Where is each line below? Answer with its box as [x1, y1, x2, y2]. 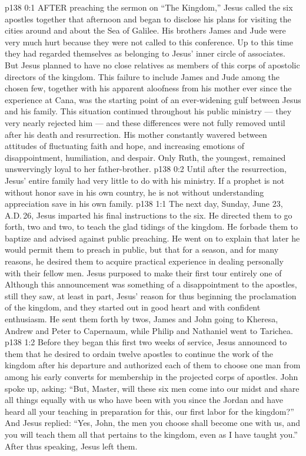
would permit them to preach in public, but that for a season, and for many [5, 243, 279, 256]
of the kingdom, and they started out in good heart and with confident [5, 301, 261, 313]
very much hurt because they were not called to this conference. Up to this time [5, 35, 293, 48]
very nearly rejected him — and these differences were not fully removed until [5, 116, 285, 128]
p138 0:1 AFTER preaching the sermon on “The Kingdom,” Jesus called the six [5, 1, 293, 13]
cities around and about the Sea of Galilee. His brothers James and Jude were [5, 24, 286, 37]
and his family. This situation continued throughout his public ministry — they [5, 105, 292, 117]
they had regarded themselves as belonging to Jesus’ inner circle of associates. [5, 47, 285, 60]
